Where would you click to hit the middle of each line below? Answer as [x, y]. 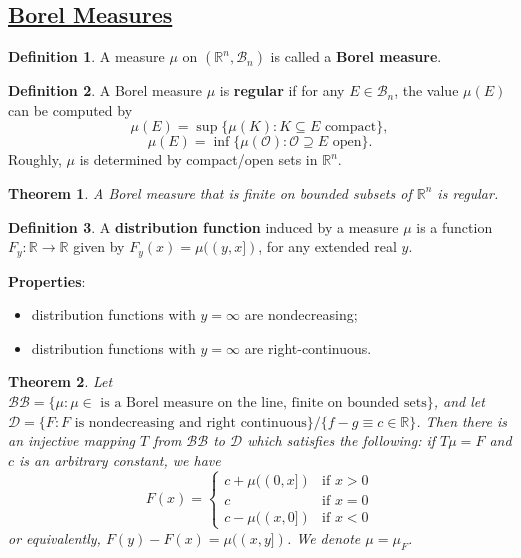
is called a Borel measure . [356, 56]
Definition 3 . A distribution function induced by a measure [203, 226]
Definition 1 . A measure [86, 56]
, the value [426, 90]
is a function [454, 226]
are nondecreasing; [301, 314]
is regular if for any [282, 90]
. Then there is [462, 420]
